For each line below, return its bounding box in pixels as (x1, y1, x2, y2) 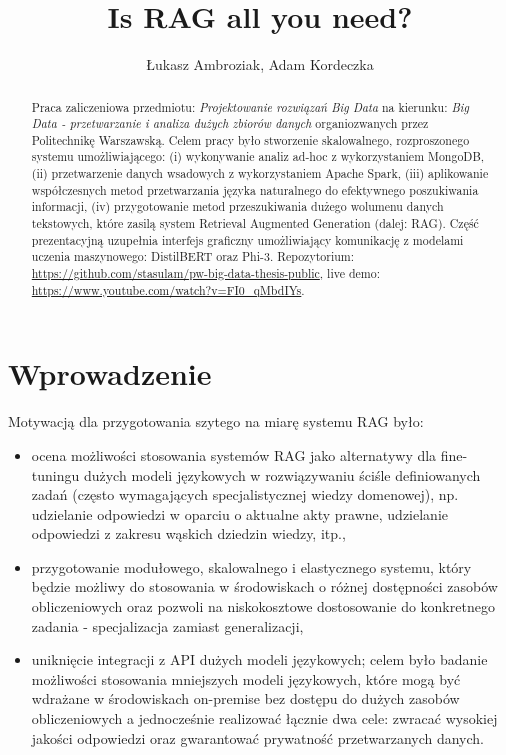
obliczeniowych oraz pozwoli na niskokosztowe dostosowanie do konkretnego (31, 596, 495, 617)
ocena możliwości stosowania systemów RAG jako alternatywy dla (31, 444, 437, 465)
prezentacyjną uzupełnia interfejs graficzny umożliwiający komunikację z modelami (31, 231, 464, 248)
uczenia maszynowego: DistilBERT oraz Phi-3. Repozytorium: (31, 248, 355, 265)
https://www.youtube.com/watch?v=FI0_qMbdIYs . (31, 281, 305, 298)
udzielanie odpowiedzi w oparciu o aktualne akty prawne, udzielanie (31, 503, 449, 524)
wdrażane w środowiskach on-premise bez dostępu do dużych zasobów (31, 688, 460, 709)
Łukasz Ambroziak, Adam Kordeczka (146, 54, 374, 75)
